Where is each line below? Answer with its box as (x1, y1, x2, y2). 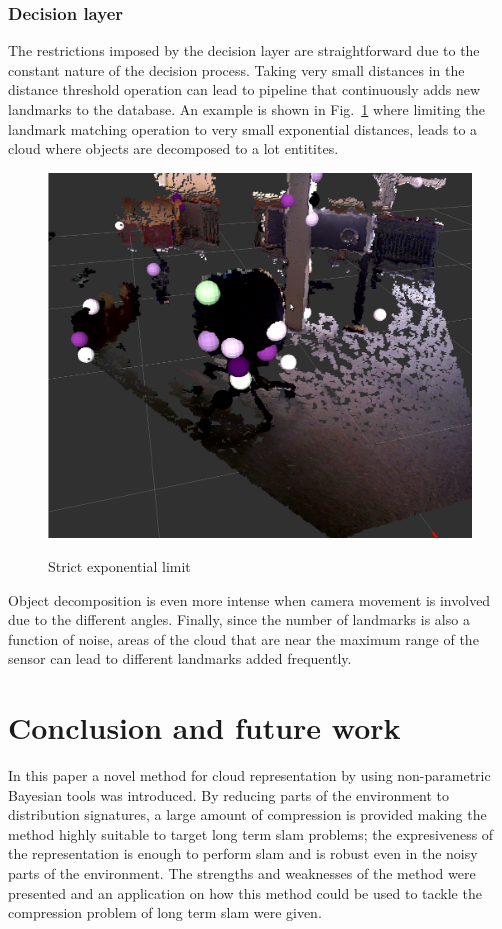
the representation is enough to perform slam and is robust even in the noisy (8, 843, 478, 864)
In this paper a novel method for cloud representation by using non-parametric (8, 765, 491, 786)
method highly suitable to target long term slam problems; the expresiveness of (8, 823, 494, 844)
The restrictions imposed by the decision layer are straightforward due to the (8, 40, 480, 61)
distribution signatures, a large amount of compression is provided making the (8, 804, 487, 825)
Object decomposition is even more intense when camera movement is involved (8, 589, 491, 610)
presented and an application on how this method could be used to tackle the (8, 882, 482, 903)
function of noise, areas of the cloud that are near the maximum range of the (8, 628, 479, 649)
